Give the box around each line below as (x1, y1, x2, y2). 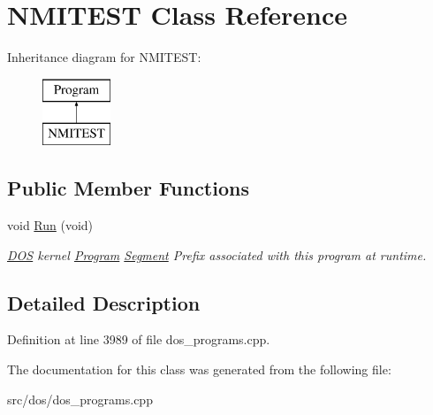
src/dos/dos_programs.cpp (7, 389, 153, 408)
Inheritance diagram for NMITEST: (7, 48, 201, 66)
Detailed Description (7, 288, 201, 316)
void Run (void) (7, 216, 94, 234)
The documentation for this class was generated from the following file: (7, 360, 391, 379)
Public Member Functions (7, 174, 249, 202)
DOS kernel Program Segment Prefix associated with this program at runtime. (7, 245, 427, 264)
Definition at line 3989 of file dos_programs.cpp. (7, 330, 270, 349)
